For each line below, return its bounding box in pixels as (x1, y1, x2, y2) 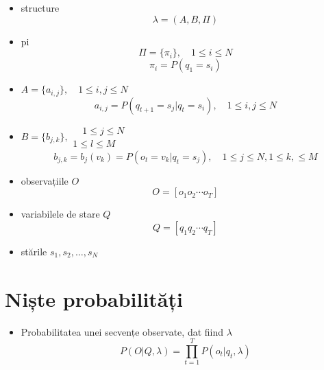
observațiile (21, 173, 68, 187)
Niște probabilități (5, 284, 183, 312)
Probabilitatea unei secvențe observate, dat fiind (21, 324, 224, 338)
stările (21, 244, 47, 258)
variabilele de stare (21, 207, 100, 221)
